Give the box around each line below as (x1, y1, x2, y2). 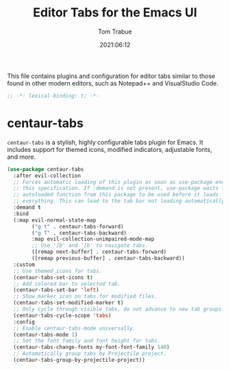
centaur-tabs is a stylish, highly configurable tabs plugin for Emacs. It (7, 138, 203, 146)
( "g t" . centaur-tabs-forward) (31, 223, 125, 230)
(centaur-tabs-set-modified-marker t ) (13, 300, 125, 306)
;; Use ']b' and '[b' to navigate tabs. (31, 242, 149, 249)
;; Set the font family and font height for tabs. (13, 337, 161, 345)
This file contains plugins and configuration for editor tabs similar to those (7, 72, 216, 80)
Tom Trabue (98, 27, 132, 36)
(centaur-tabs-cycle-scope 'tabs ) (13, 312, 112, 319)
